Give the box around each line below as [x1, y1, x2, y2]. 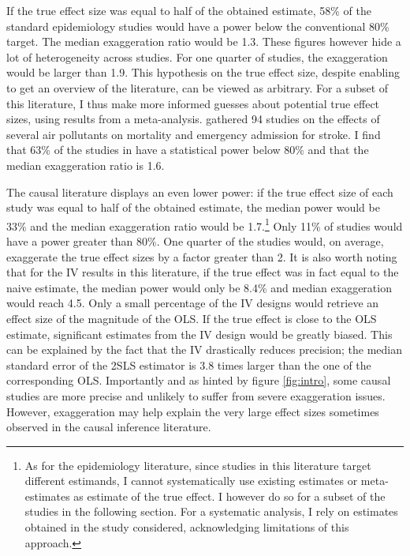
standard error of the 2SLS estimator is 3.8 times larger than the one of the [6, 356, 371, 373]
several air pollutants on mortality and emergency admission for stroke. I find [6, 126, 381, 142]
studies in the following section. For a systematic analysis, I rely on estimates [24, 503, 398, 520]
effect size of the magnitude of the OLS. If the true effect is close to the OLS [6, 310, 377, 326]
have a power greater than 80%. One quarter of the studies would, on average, [6, 232, 384, 249]
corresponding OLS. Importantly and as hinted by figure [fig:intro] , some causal [6, 372, 391, 389]
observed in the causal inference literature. [6, 419, 211, 435]
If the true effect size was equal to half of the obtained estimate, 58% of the [6, 2, 371, 18]
